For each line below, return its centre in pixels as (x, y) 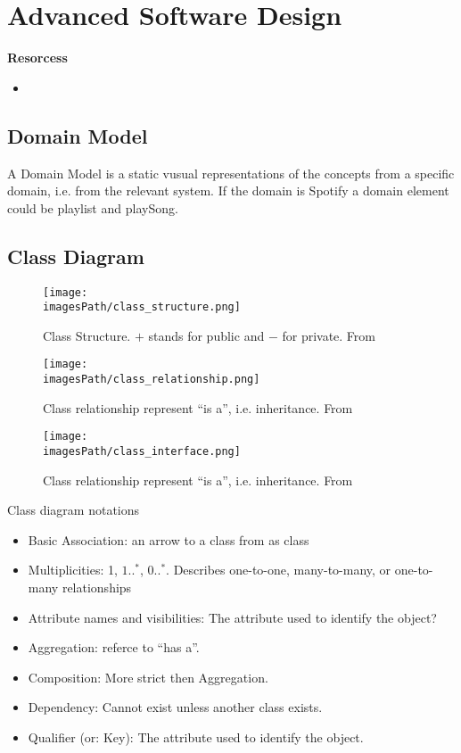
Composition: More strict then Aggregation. (148, 677)
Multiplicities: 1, (73, 570)
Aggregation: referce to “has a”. (114, 647)
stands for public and (206, 335)
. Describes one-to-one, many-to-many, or (279, 570)
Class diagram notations (74, 510)
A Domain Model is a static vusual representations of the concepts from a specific (231, 173)
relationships (97, 587)
